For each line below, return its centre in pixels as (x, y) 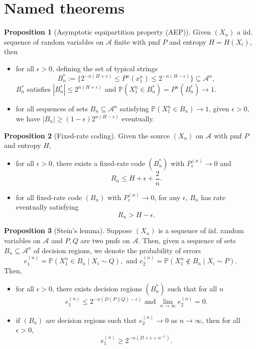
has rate (213, 197)
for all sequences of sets (52, 108)
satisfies (39, 89)
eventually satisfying (47, 207)
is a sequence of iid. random (201, 230)
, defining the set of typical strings (105, 68)
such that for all (193, 288)
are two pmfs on (105, 240)
